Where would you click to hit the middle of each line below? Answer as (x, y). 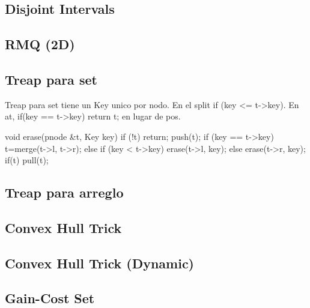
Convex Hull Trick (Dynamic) (99, 263)
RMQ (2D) (40, 44)
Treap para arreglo (64, 192)
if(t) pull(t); (27, 160)
